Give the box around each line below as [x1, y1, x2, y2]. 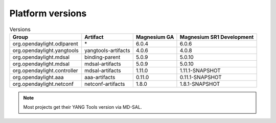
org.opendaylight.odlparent [12, 40, 79, 47]
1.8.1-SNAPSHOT [179, 80, 220, 87]
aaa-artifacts [84, 73, 116, 81]
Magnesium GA [135, 33, 174, 40]
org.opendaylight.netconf [12, 80, 74, 87]
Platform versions [9, 8, 87, 19]
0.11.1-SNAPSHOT [179, 73, 222, 81]
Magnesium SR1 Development [179, 33, 254, 40]
